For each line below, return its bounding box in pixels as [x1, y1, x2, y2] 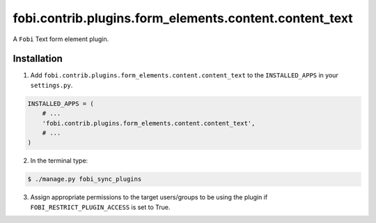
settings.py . [30, 81, 73, 89]
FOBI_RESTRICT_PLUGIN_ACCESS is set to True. [30, 203, 171, 211]
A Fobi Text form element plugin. [13, 35, 109, 43]
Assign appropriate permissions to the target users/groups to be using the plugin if [30, 193, 268, 201]
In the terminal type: [30, 157, 88, 165]
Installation [13, 53, 63, 65]
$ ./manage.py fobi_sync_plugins [27, 175, 142, 183]
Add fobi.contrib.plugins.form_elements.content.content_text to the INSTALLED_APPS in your [30, 71, 339, 79]
